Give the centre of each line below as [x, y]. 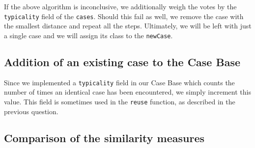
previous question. [31, 111]
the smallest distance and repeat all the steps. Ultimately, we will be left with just [128, 26]
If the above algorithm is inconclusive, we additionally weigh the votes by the [120, 6]
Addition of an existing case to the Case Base [122, 62]
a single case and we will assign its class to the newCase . [88, 35]
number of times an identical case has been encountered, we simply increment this [127, 92]
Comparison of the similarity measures [104, 137]
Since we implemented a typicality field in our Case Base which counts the [119, 82]
